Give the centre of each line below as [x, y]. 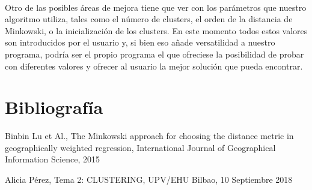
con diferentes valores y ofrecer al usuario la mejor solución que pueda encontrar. [154, 66]
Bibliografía [54, 107]
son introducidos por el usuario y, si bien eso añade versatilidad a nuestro [140, 42]
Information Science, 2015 [52, 159]
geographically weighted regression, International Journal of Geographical [140, 147]
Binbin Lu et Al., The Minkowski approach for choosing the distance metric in [149, 136]
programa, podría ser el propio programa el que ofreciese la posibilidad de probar [154, 54]
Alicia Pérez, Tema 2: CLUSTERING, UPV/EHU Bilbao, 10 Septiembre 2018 [149, 180]
